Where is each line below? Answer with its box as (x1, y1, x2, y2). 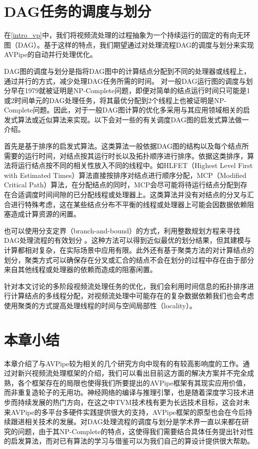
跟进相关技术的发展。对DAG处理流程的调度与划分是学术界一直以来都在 (10, 416, 242, 427)
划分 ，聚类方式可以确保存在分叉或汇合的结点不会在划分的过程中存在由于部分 (4, 254, 254, 265)
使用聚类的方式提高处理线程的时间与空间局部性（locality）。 (4, 300, 196, 310)
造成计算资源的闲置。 (10, 209, 80, 219)
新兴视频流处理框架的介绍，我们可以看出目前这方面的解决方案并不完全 (17, 368, 247, 378)
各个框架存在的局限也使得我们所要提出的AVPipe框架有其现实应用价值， (17, 377, 250, 388)
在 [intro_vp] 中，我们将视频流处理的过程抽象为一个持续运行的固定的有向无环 (4, 30, 251, 40)
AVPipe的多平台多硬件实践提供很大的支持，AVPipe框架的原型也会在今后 (10, 406, 246, 417)
